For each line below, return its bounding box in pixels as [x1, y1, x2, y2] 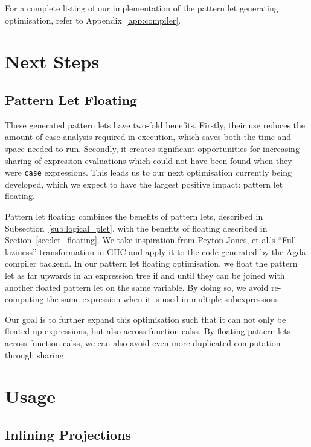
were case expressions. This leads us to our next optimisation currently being [5, 166, 292, 179]
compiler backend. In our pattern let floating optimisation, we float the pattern [5, 257, 298, 270]
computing [5, 293, 44, 305]
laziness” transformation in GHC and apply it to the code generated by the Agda [5, 245, 306, 258]
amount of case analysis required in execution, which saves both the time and [5, 130, 292, 143]
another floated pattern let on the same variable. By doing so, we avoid [5, 281, 269, 293]
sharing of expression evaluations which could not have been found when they [5, 154, 292, 166]
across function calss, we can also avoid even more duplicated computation [5, 336, 281, 349]
